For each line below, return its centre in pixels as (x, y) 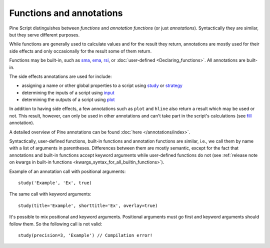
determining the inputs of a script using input (68, 92)
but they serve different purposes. (44, 34)
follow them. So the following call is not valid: (56, 224)
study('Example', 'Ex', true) (55, 183)
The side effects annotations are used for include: (60, 76)
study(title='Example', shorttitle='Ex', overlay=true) (88, 205)
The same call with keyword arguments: (50, 194)
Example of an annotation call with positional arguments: (67, 171)
